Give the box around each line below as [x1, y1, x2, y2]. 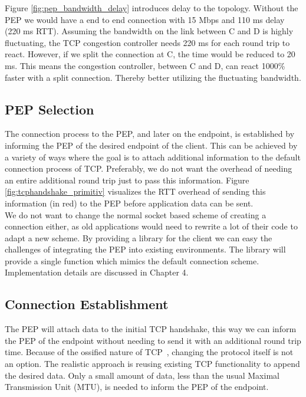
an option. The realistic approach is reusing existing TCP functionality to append [5, 357, 300, 370]
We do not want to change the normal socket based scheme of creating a [5, 208, 266, 221]
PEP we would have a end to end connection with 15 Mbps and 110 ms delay [5, 13, 285, 25]
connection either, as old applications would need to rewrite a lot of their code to [5, 220, 298, 232]
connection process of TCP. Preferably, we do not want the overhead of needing [5, 162, 292, 175]
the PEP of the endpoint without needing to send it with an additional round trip [5, 334, 301, 346]
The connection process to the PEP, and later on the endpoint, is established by [5, 127, 295, 140]
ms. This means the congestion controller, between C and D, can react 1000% [5, 59, 285, 71]
